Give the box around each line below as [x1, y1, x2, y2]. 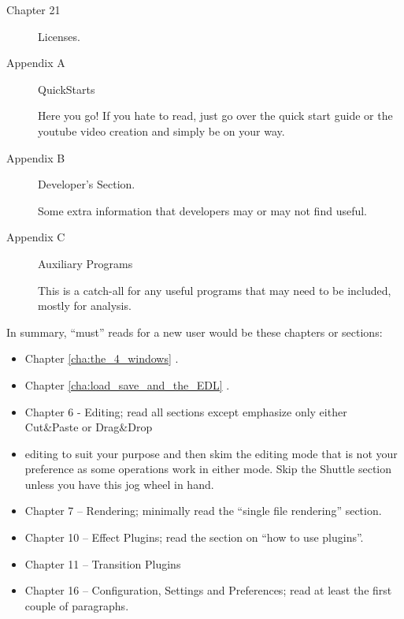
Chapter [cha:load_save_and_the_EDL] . [24, 376, 230, 393]
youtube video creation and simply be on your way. [38, 122, 285, 139]
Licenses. [38, 28, 80, 44]
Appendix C [6, 229, 65, 245]
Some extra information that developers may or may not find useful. [38, 202, 367, 218]
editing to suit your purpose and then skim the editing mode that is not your [24, 445, 398, 461]
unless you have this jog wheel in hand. [24, 475, 214, 492]
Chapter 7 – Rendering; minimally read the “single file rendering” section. [24, 502, 382, 519]
